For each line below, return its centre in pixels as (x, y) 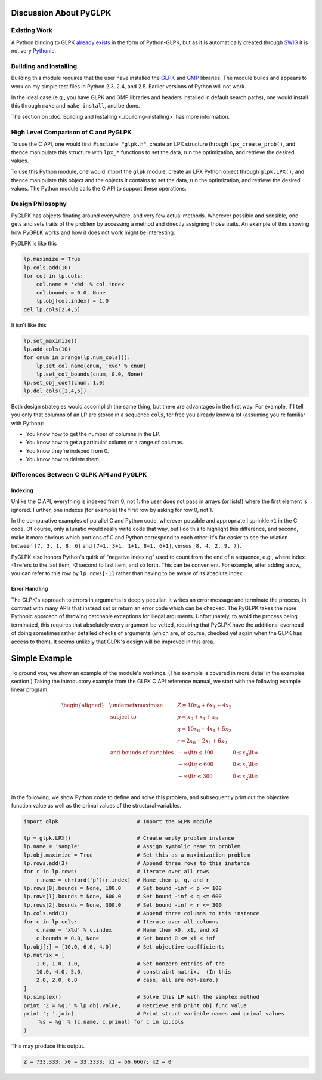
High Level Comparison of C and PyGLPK (72, 132)
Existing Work (32, 30)
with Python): (27, 423)
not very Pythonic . (34, 51)
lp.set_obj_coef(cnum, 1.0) (64, 383)
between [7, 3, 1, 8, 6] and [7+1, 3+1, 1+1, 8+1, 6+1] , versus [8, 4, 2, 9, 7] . (126, 546)
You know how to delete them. (63, 459)
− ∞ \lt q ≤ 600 (196, 764)
